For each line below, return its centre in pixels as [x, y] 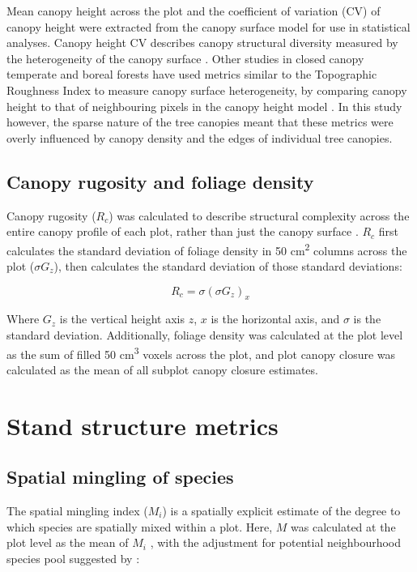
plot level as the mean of [68, 542]
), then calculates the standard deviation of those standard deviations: [228, 265]
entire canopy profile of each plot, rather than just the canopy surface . [183, 231]
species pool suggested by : [73, 558]
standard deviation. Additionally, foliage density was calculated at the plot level [205, 334]
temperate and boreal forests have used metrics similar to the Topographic [192, 74]
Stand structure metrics [143, 425]
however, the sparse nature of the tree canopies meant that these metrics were [200, 122]
